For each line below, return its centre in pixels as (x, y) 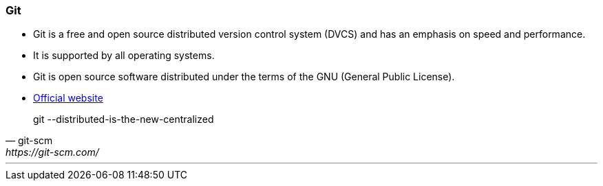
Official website (68, 98)
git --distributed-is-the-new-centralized (124, 119)
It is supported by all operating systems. (124, 56)
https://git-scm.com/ (52, 152)
